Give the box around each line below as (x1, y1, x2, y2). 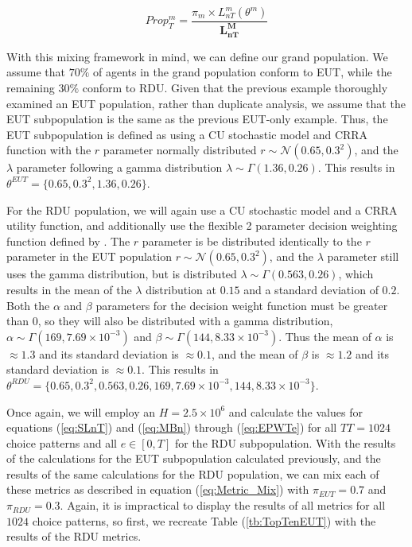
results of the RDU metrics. (6, 528, 142, 545)
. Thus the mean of (278, 328, 371, 344)
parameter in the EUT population (6, 248, 172, 265)
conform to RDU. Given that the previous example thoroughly (82, 80, 388, 96)
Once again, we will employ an (6, 403, 156, 420)
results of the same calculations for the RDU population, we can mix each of (6, 465, 379, 482)
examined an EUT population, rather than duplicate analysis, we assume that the (6, 95, 406, 111)
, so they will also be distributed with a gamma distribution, (37, 312, 333, 329)
